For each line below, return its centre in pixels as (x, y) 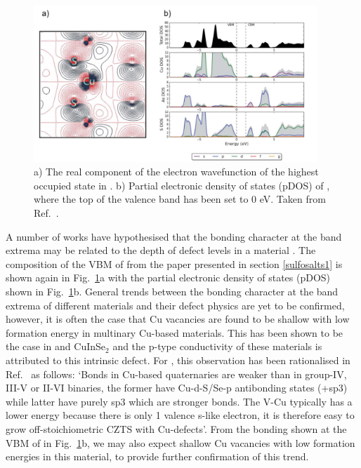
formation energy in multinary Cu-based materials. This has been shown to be (175, 332)
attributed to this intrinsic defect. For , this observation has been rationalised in (178, 360)
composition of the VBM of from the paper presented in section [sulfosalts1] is (174, 263)
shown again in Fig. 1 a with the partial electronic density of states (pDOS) (168, 278)
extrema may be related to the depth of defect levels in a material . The (161, 250)
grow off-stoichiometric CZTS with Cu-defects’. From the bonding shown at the (176, 428)
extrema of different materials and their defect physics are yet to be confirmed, (175, 305)
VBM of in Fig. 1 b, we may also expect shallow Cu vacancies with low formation (180, 442)
